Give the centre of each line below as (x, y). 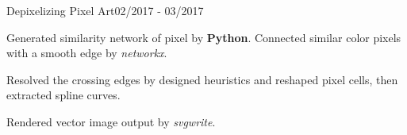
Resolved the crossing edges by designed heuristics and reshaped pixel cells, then (202, 79)
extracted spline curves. (63, 95)
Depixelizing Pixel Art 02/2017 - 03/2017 (105, 10)
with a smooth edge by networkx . (87, 53)
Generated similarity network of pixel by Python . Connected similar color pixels (204, 37)
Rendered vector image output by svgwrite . (111, 121)
